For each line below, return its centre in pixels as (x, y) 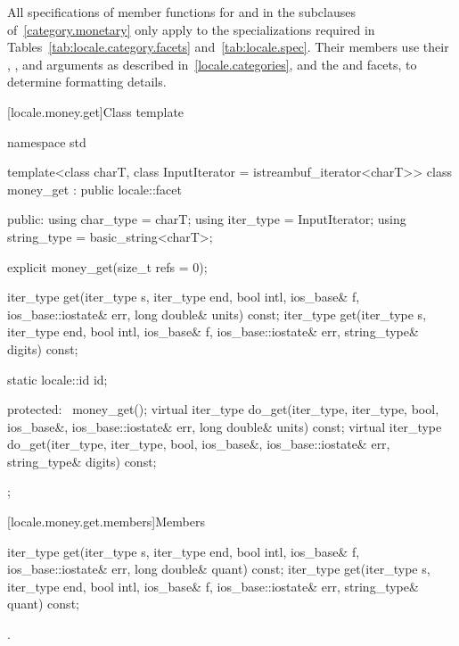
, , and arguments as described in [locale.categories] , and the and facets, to (212, 64)
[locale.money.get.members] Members (106, 522)
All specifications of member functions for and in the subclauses (181, 12)
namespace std (47, 141)
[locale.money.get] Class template (96, 111)
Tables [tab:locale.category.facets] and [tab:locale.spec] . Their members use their (228, 47)
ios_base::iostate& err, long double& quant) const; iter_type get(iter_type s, (219, 569)
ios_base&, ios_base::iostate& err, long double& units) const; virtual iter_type (225, 426)
